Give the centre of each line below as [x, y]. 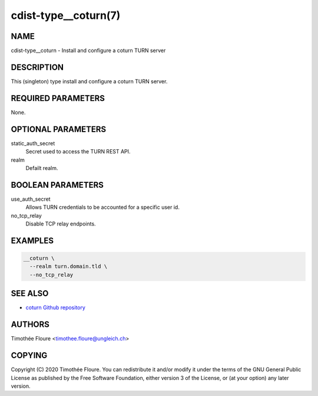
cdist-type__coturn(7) [66, 15]
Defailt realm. [42, 168]
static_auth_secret [33, 143]
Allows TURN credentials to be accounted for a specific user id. [102, 207]
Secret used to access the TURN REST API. [78, 152]
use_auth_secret [31, 199]
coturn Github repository [55, 307]
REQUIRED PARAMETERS [58, 98]
